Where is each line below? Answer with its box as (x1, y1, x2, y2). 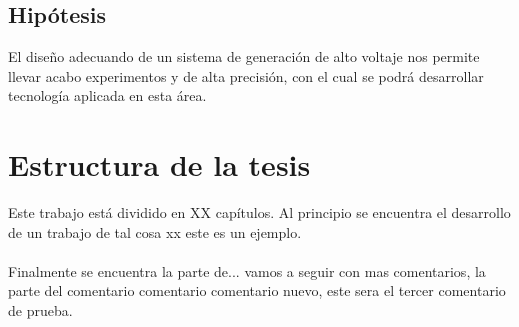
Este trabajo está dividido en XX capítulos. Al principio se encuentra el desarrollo (8, 202, 511, 223)
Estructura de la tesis (8, 144, 311, 185)
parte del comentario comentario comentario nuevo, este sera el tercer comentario (8, 280, 506, 301)
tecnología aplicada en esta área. (8, 85, 207, 106)
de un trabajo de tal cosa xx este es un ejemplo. (8, 221, 302, 242)
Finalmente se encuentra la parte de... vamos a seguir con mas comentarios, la (8, 260, 486, 281)
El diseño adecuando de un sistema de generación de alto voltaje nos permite (8, 46, 480, 67)
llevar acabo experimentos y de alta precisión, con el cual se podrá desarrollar (8, 65, 484, 86)
